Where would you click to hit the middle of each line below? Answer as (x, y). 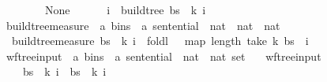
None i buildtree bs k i (125, 9)
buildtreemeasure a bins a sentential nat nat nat (143, 25)
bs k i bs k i (64, 71)
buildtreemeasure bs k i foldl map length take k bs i (160, 41)
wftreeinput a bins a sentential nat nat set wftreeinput (163, 56)
